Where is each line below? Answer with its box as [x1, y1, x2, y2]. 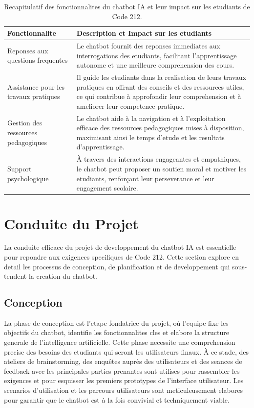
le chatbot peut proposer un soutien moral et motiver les [76, 163, 247, 173]
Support [7, 163, 32, 173]
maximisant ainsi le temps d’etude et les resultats [76, 132, 225, 142]
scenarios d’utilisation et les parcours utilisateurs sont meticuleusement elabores [4, 385, 243, 395]
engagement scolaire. [76, 183, 138, 193]
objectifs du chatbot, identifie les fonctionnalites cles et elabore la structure [4, 327, 229, 337]
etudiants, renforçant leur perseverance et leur [76, 173, 214, 183]
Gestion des [7, 118, 42, 128]
